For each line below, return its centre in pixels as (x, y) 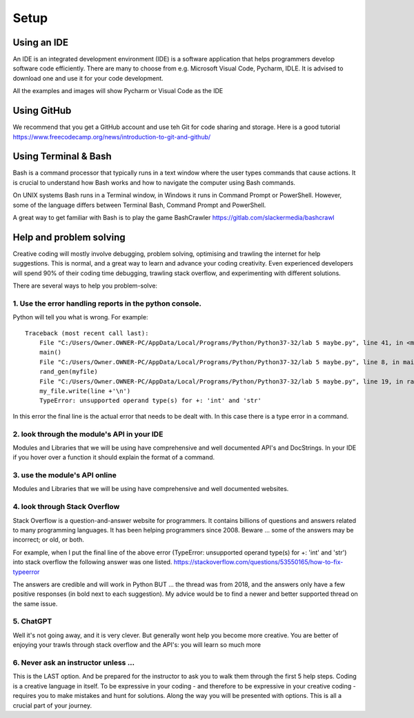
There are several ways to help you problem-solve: (85, 286)
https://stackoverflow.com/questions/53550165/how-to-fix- (258, 562)
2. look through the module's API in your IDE (88, 434)
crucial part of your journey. (52, 705)
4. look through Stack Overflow (66, 507)
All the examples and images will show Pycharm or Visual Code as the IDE (118, 91)
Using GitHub (42, 111)
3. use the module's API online (65, 475)
